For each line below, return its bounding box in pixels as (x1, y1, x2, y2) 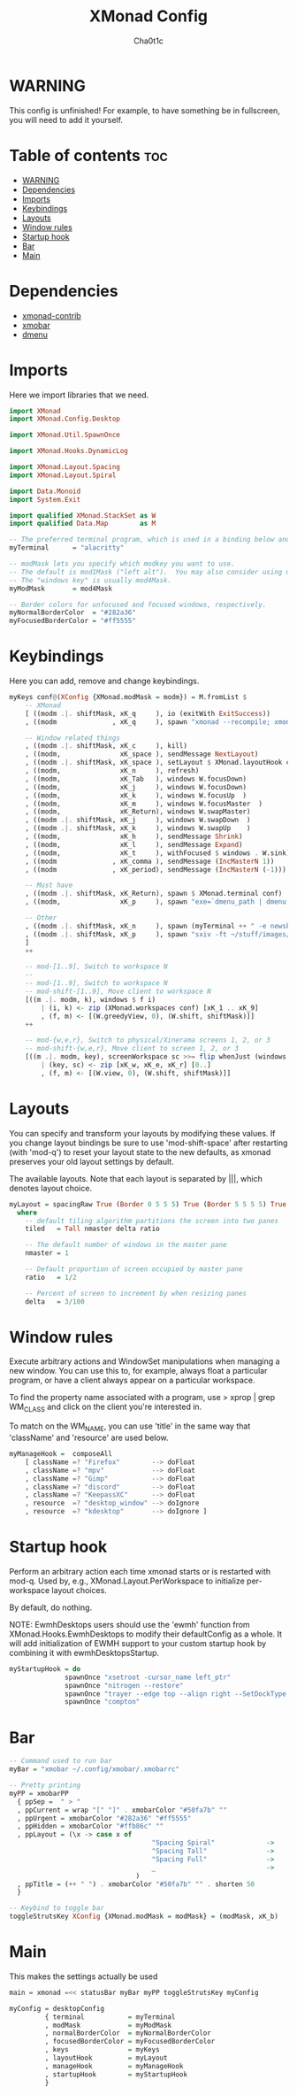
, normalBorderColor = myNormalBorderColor (44, 2029, 212, 2037)
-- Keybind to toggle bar (9, 1904, 104, 1913)
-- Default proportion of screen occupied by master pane (25, 1265, 243, 1274)
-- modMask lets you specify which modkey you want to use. (9, 559, 236, 568)
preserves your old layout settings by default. (9, 1156, 174, 1167)
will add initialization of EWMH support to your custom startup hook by (9, 1637, 267, 1648)
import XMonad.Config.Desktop (9, 414, 121, 424)
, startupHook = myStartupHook (44, 2069, 188, 2079)
